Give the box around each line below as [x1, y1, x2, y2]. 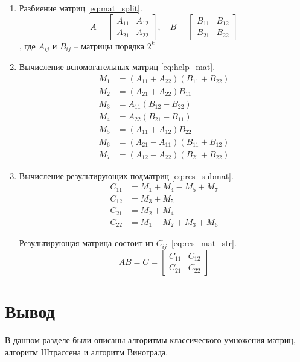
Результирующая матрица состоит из [19, 237, 153, 249]
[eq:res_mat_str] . [171, 237, 237, 249]
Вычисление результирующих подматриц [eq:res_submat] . [19, 169, 234, 182]
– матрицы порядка [74, 39, 144, 52]
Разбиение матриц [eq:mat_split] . [19, 2, 142, 14]
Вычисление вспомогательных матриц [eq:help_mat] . [19, 60, 215, 73]
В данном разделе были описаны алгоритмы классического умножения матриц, [5, 333, 296, 346]
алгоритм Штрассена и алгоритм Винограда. [5, 345, 168, 358]
